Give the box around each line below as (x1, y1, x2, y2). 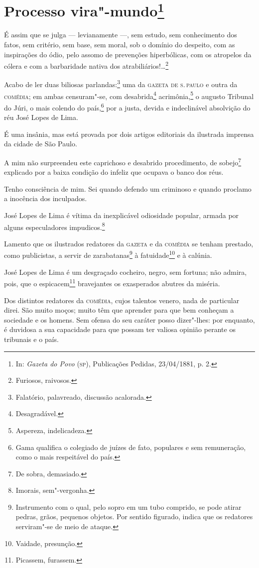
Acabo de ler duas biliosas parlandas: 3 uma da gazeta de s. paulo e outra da (4, 78, 238, 90)
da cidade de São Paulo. (4, 138, 77, 149)
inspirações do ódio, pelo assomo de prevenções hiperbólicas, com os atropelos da (4, 49, 252, 59)
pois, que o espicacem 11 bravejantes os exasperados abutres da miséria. (4, 277, 220, 288)
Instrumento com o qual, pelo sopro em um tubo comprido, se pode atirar (15, 501, 242, 512)
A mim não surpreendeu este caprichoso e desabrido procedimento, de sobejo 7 (4, 156, 242, 167)
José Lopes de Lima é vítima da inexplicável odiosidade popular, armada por (4, 210, 239, 221)
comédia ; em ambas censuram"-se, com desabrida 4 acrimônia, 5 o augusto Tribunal (4, 89, 254, 101)
